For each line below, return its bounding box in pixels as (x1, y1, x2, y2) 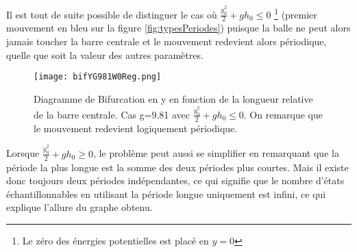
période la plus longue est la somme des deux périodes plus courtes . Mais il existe (6, 160, 349, 174)
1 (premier (274, 5, 317, 21)
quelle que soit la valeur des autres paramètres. (6, 47, 204, 62)
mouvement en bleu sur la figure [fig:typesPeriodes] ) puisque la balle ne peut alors (6, 21, 351, 35)
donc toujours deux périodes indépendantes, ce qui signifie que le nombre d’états (6, 173, 345, 188)
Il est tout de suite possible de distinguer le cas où (6, 7, 217, 21)
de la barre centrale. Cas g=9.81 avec (34, 107, 190, 121)
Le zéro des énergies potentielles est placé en (22, 233, 209, 247)
